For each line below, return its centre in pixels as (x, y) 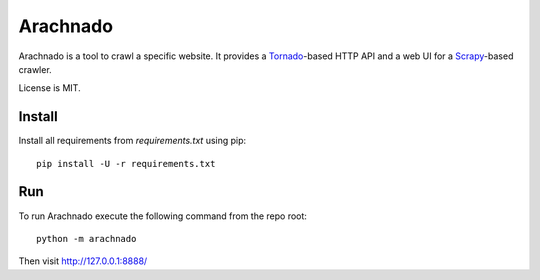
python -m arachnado (86, 238)
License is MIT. (49, 88)
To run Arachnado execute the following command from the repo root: (162, 216)
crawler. (35, 69)
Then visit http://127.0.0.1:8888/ (83, 261)
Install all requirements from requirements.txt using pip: (132, 141)
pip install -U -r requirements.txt (126, 163)
